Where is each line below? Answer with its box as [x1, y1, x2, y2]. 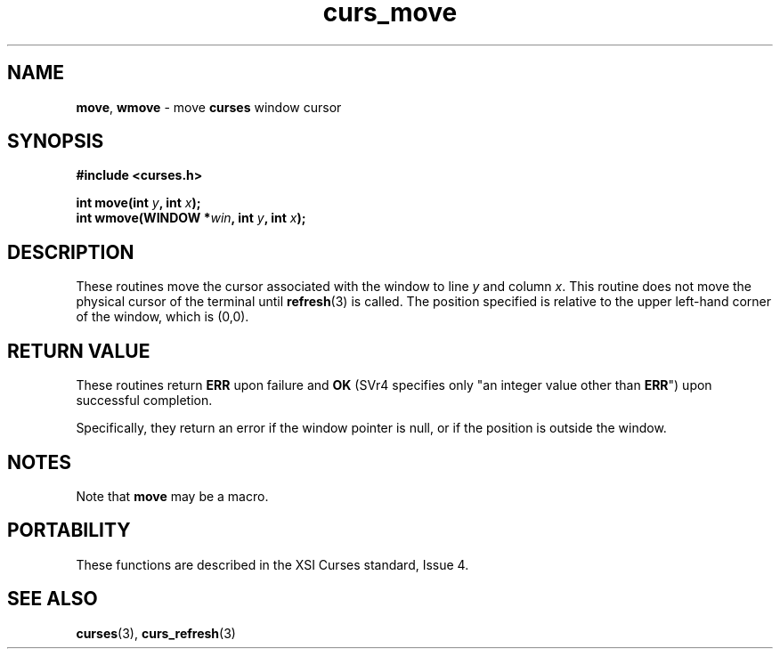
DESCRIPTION [7, 240, 134, 263]
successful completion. [76, 393, 213, 409]
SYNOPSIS [7, 130, 104, 153]
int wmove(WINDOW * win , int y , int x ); [76, 210, 306, 226]
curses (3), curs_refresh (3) [76, 625, 236, 641]
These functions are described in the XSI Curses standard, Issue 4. [76, 556, 469, 572]
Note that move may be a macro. [76, 488, 269, 504]
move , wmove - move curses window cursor [76, 99, 342, 115]
